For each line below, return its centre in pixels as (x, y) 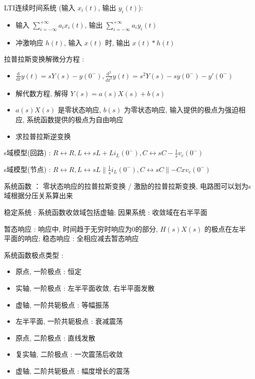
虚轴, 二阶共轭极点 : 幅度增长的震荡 (73, 370)
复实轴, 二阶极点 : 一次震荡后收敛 (69, 354)
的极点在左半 (225, 228)
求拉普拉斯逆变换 (43, 136)
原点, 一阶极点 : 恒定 (48, 271)
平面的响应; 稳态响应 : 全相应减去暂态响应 (71, 238)
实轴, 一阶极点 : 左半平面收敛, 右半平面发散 (85, 288)
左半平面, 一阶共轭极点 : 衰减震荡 (69, 321)
